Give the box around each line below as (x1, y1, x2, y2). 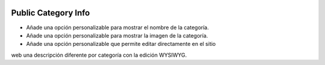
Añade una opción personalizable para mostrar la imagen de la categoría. (26, 32, 208, 39)
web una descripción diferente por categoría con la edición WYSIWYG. (11, 51, 187, 58)
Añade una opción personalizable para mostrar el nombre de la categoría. (26, 24, 209, 31)
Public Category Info (11, 8, 90, 18)
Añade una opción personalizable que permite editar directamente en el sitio (26, 41, 216, 48)
